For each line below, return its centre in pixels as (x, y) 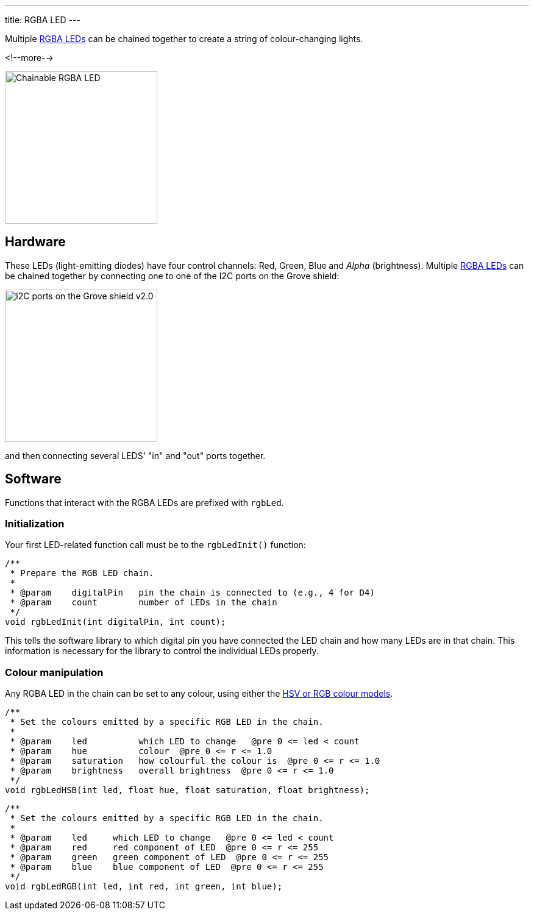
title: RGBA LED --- (43, 20)
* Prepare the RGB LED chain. (82, 573)
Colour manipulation (54, 672)
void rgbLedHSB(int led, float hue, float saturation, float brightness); (187, 790)
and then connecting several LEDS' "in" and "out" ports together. (135, 455)
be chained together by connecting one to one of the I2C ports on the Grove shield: (172, 276)
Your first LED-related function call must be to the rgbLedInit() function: (155, 545)
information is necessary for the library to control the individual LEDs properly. (162, 651)
